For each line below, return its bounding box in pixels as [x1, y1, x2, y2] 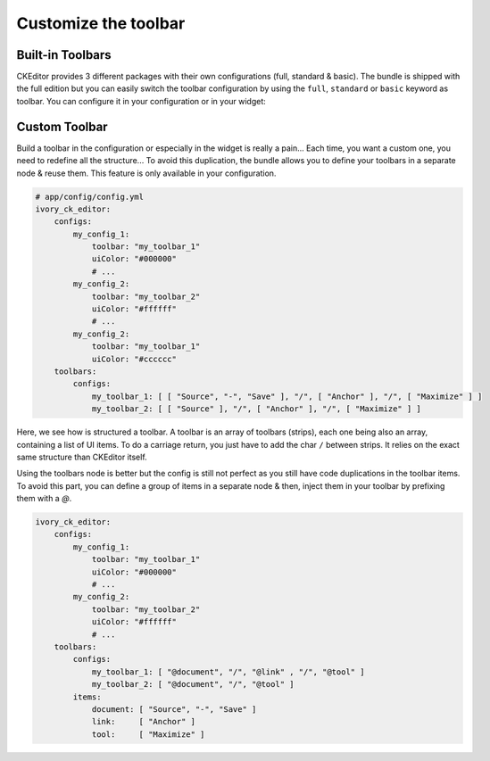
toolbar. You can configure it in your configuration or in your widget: [16, 95, 267, 106]
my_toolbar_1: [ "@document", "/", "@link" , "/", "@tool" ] [91, 666, 365, 677]
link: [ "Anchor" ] [91, 716, 196, 727]
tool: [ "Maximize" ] [91, 729, 205, 740]
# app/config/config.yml [35, 192, 145, 202]
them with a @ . [16, 493, 72, 504]
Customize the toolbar [16, 13, 186, 33]
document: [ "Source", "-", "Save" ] [91, 704, 257, 714]
